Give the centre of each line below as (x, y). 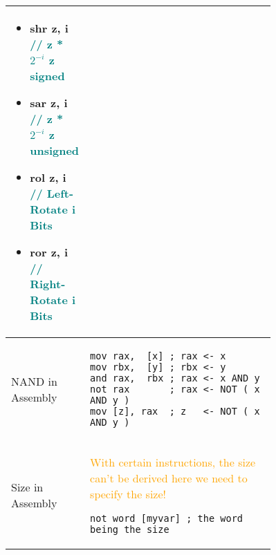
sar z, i (49, 103)
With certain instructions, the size (173, 462)
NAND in (34, 381)
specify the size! (128, 494)
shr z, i (49, 28)
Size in (27, 487)
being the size (130, 529)
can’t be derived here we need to (169, 478)
